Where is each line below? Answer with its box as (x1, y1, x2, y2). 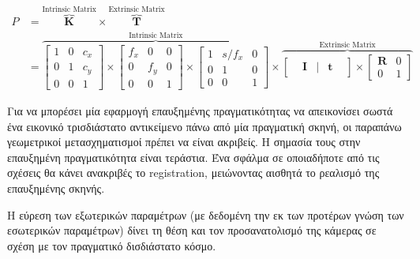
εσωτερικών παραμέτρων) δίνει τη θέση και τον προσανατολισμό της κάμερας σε (7, 222, 377, 238)
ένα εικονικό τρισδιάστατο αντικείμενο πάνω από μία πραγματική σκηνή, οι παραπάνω (7, 118, 402, 134)
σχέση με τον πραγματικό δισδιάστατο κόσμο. (7, 237, 216, 253)
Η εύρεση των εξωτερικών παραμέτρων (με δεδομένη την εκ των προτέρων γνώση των (7, 206, 404, 223)
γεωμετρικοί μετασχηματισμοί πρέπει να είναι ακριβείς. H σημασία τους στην (7, 133, 361, 150)
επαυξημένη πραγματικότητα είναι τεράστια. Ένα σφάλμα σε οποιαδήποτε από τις (7, 148, 380, 165)
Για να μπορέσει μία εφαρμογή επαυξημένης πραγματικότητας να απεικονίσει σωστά (7, 102, 393, 118)
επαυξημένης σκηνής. (7, 179, 105, 196)
